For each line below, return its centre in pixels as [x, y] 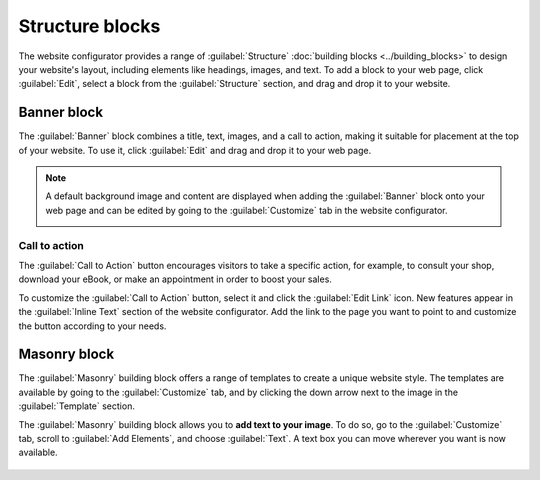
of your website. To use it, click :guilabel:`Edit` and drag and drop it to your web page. [195, 150]
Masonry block [66, 354]
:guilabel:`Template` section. [76, 406]
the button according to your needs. [92, 326]
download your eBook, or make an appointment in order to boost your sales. [175, 279]
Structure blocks [89, 26]
